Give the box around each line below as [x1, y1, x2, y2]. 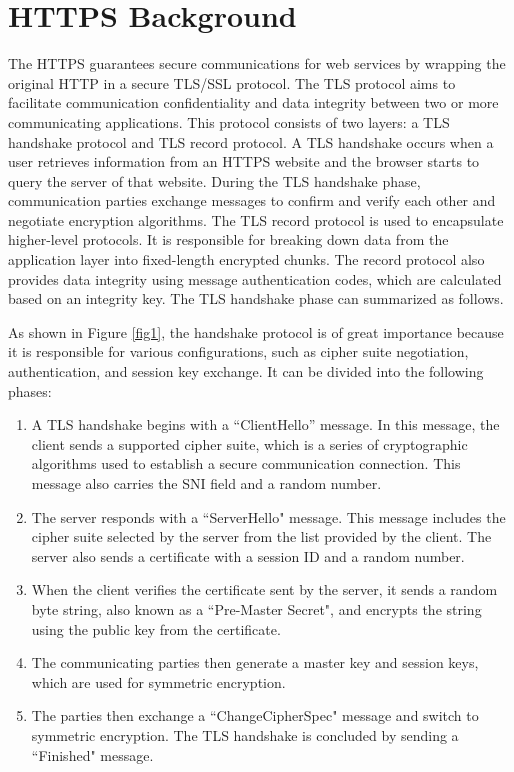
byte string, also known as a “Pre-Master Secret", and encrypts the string [31, 598, 482, 619]
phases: [8, 380, 52, 401]
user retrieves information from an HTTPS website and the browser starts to [8, 151, 480, 172]
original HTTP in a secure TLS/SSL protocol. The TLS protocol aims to [8, 72, 456, 93]
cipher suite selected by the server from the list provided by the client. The [31, 526, 492, 547]
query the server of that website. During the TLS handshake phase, [8, 170, 421, 191]
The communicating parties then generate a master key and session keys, [31, 652, 479, 673]
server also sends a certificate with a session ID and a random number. [31, 545, 465, 566]
